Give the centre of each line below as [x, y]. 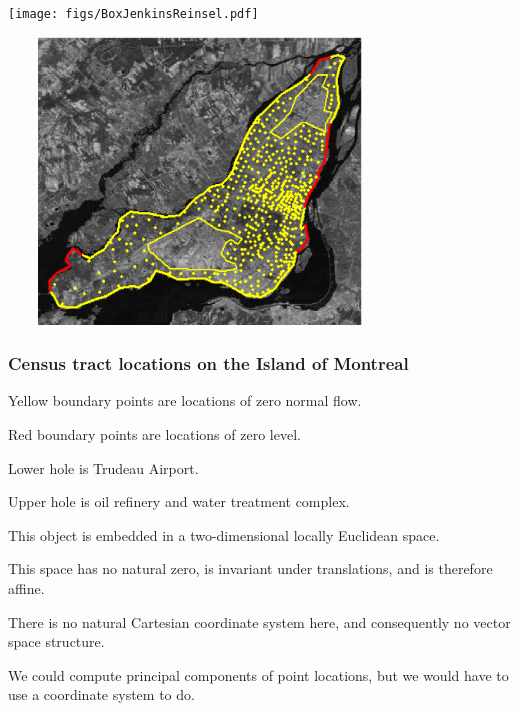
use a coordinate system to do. [101, 694]
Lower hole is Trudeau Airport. [103, 467]
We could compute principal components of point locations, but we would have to [258, 674]
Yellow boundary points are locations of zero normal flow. [185, 400]
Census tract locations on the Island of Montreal [208, 363]
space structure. [56, 641]
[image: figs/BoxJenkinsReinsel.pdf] [133, 14]
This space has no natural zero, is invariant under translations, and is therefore [250, 568]
